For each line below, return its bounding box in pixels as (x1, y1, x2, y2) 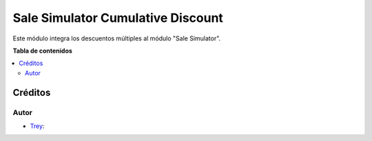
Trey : (30, 122, 45, 130)
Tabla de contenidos (12, 47, 72, 55)
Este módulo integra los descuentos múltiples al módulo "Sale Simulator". (12, 34, 221, 42)
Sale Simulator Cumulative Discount (12, 10, 224, 25)
